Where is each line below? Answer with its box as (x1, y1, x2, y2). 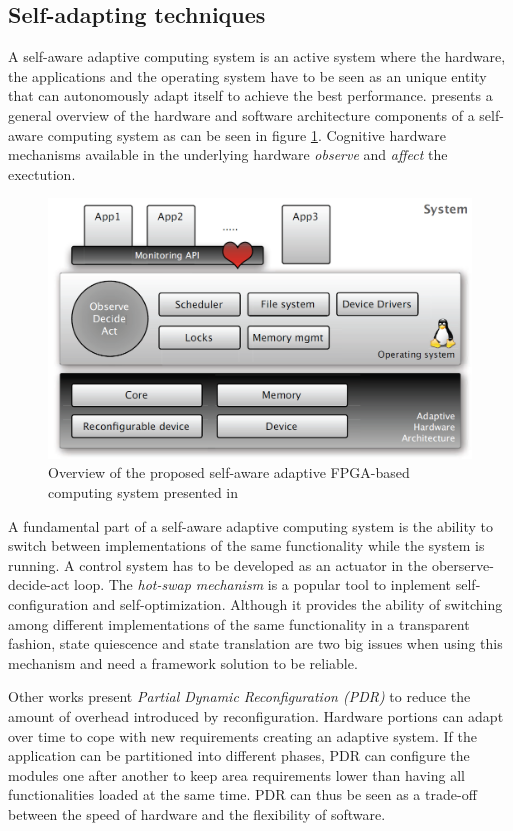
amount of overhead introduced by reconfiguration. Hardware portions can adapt (8, 705, 504, 726)
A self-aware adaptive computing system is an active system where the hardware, (8, 46, 506, 67)
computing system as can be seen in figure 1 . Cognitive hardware (47, 124, 446, 145)
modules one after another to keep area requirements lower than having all (8, 764, 465, 785)
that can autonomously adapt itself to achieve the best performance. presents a (8, 85, 493, 106)
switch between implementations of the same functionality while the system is (8, 535, 485, 556)
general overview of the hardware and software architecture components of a (8, 104, 475, 125)
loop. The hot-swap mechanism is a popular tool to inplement (74, 574, 452, 595)
